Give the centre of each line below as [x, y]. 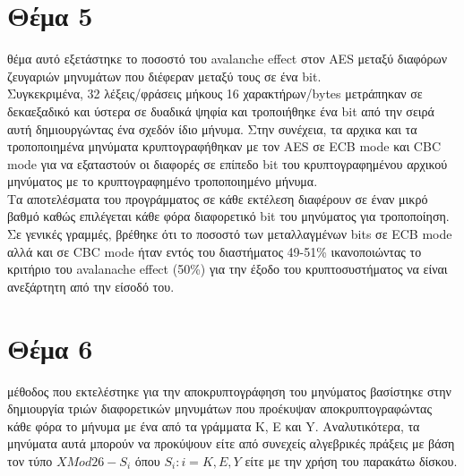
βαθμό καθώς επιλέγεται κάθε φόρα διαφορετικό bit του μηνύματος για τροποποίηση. [228, 216]
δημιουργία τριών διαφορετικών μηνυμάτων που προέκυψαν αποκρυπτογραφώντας [219, 408]
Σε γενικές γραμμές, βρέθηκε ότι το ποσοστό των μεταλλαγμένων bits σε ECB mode [230, 234]
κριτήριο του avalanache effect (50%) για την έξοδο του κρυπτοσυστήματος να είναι [228, 269]
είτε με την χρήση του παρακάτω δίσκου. [351, 460]
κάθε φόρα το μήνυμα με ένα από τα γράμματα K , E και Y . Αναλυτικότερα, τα [214, 425]
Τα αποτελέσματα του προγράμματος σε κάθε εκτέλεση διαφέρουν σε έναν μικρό [218, 198]
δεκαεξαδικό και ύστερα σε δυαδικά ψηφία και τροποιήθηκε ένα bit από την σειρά [221, 110]
